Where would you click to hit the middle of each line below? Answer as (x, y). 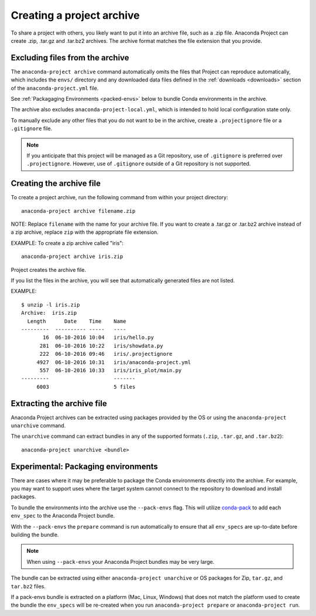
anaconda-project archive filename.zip (78, 211)
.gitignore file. (32, 128)
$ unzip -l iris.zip (51, 304)
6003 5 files (86, 387)
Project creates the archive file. (48, 270)
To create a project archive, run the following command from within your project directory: (119, 198)
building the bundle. (35, 535)
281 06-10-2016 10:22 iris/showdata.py (101, 346)
